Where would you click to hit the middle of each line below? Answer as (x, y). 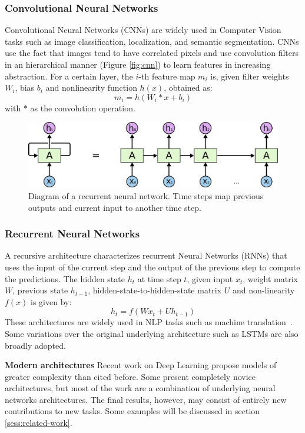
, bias (25, 87)
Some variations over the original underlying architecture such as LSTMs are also (152, 333)
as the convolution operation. (83, 108)
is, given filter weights (250, 76)
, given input (210, 278)
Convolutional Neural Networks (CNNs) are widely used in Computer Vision (143, 30)
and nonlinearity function (91, 87)
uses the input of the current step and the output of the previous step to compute (152, 267)
